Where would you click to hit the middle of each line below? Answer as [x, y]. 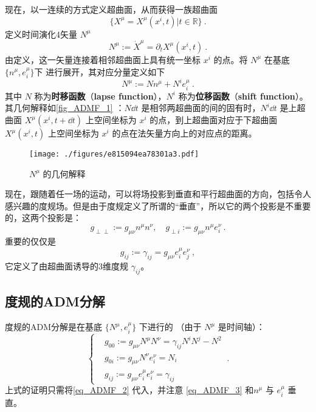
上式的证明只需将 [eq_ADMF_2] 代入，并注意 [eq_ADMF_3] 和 [129, 390]
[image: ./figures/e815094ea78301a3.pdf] [114, 154]
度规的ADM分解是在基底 [54, 327]
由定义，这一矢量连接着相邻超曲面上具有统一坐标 [103, 59]
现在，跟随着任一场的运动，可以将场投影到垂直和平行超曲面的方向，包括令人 [158, 194]
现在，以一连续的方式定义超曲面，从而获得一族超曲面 [111, 9]
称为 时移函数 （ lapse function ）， [100, 96]
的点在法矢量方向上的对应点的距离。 [184, 133]
